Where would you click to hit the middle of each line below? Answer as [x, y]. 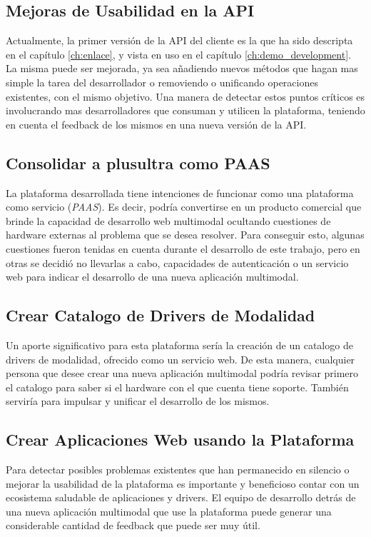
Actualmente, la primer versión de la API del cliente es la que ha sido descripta [179, 40]
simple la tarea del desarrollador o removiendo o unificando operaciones [162, 82]
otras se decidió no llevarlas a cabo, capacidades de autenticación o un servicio [177, 262]
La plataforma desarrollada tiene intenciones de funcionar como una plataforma [180, 192]
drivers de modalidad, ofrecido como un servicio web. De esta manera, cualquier [181, 359]
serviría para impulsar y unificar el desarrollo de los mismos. [138, 401]
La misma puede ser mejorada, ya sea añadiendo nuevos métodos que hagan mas [182, 68]
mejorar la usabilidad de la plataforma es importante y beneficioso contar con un [183, 483]
